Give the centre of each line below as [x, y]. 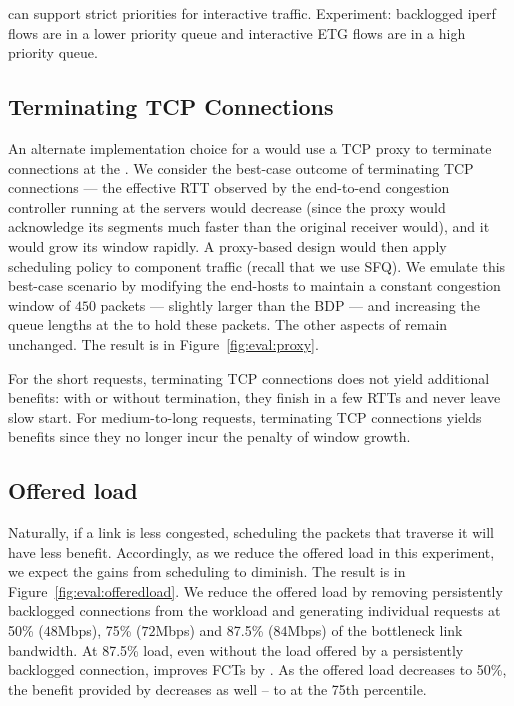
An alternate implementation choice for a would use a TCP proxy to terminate [250, 147]
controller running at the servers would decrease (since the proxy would [227, 206]
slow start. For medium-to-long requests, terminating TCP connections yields [245, 416]
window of [39, 304]
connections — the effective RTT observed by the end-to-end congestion [229, 187]
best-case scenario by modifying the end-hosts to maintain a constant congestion [254, 285]
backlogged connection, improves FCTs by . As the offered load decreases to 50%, [257, 669]
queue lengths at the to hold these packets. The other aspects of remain [228, 324]
